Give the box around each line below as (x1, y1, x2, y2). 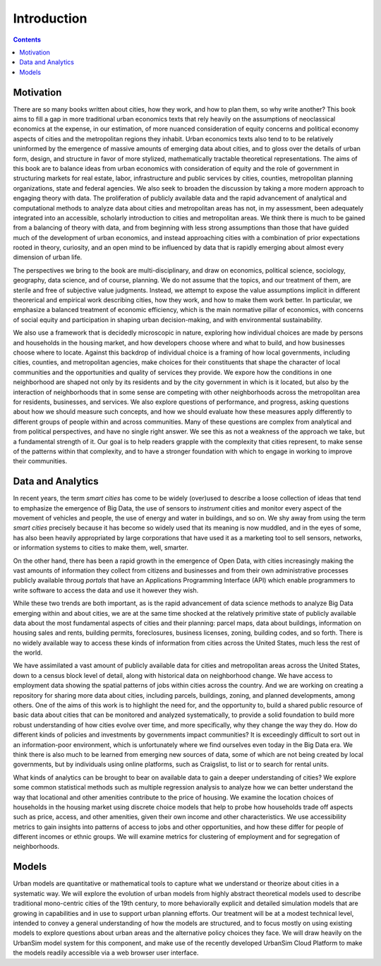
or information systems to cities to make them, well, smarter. (13, 544, 188, 552)
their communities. (13, 457, 68, 465)
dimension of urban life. (13, 253, 83, 261)
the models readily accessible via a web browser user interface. (13, 948, 199, 957)
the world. (13, 648, 43, 657)
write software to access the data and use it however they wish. (13, 586, 199, 595)
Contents (13, 35, 42, 44)
